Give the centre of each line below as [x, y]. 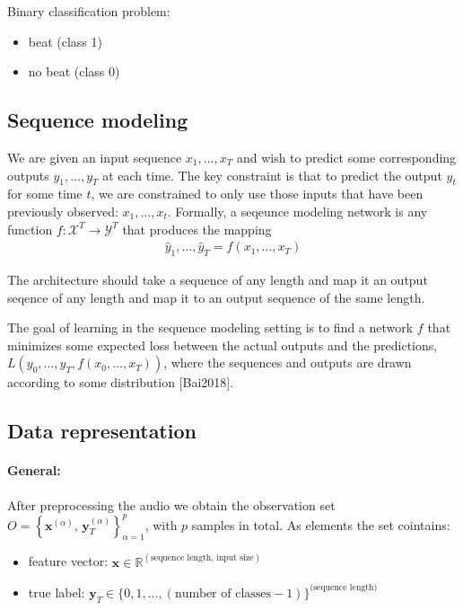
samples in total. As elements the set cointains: [321, 524]
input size [235, 558]
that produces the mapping [197, 229]
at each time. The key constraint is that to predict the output [272, 175]
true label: [57, 592]
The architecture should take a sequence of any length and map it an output [218, 279]
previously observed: [63, 211]
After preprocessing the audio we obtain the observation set [171, 504]
